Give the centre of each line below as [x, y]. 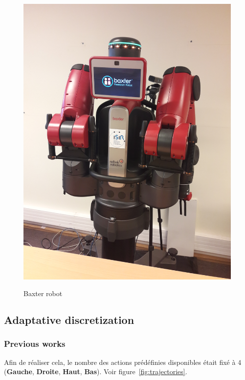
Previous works [35, 344]
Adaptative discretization [69, 319]
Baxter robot [43, 293]
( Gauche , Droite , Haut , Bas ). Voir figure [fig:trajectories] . [96, 371]
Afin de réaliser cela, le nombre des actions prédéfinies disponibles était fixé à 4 [123, 362]
